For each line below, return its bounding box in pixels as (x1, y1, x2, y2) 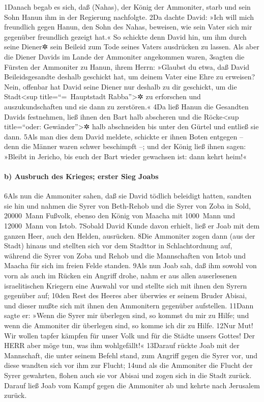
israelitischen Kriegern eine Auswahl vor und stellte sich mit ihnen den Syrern (4, 280, 247, 291)
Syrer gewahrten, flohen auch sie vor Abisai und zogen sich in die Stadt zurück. (4, 369, 252, 380)
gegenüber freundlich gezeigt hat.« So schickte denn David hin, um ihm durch (4, 31, 247, 42)
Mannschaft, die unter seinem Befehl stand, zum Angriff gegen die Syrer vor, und (4, 350, 258, 360)
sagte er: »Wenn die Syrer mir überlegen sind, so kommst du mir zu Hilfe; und (4, 310, 249, 321)
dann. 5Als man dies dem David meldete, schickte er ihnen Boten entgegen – (4, 131, 243, 141)
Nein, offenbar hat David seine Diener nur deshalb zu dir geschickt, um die (4, 81, 237, 92)
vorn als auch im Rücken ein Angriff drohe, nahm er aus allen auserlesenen (4, 270, 237, 281)
